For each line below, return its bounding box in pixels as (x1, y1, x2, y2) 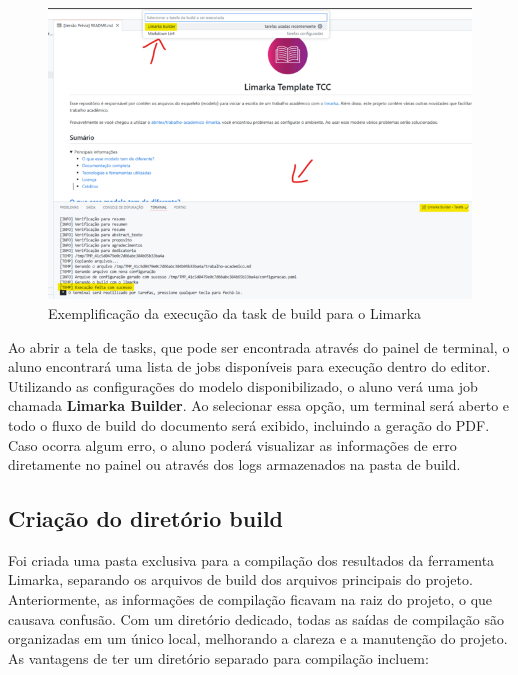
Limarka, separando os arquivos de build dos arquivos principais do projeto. (8, 569, 473, 590)
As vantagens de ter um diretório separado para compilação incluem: (8, 647, 429, 668)
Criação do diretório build (8, 503, 283, 534)
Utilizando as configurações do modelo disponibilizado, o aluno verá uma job (8, 375, 478, 396)
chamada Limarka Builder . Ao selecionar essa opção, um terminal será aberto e (8, 395, 510, 416)
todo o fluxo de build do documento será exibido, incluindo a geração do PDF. (8, 414, 490, 435)
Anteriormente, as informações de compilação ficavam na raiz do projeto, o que (8, 589, 493, 610)
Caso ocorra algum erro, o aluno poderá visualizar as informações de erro (8, 434, 457, 455)
